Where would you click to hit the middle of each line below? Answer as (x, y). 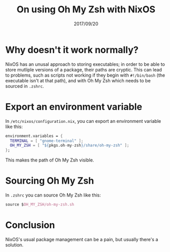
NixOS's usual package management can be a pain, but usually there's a (82, 239)
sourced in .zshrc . (25, 86)
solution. (15, 245)
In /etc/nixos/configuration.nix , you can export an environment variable (83, 121)
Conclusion (30, 225)
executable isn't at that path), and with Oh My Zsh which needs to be (78, 80)
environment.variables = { (34, 136)
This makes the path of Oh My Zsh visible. (50, 160)
